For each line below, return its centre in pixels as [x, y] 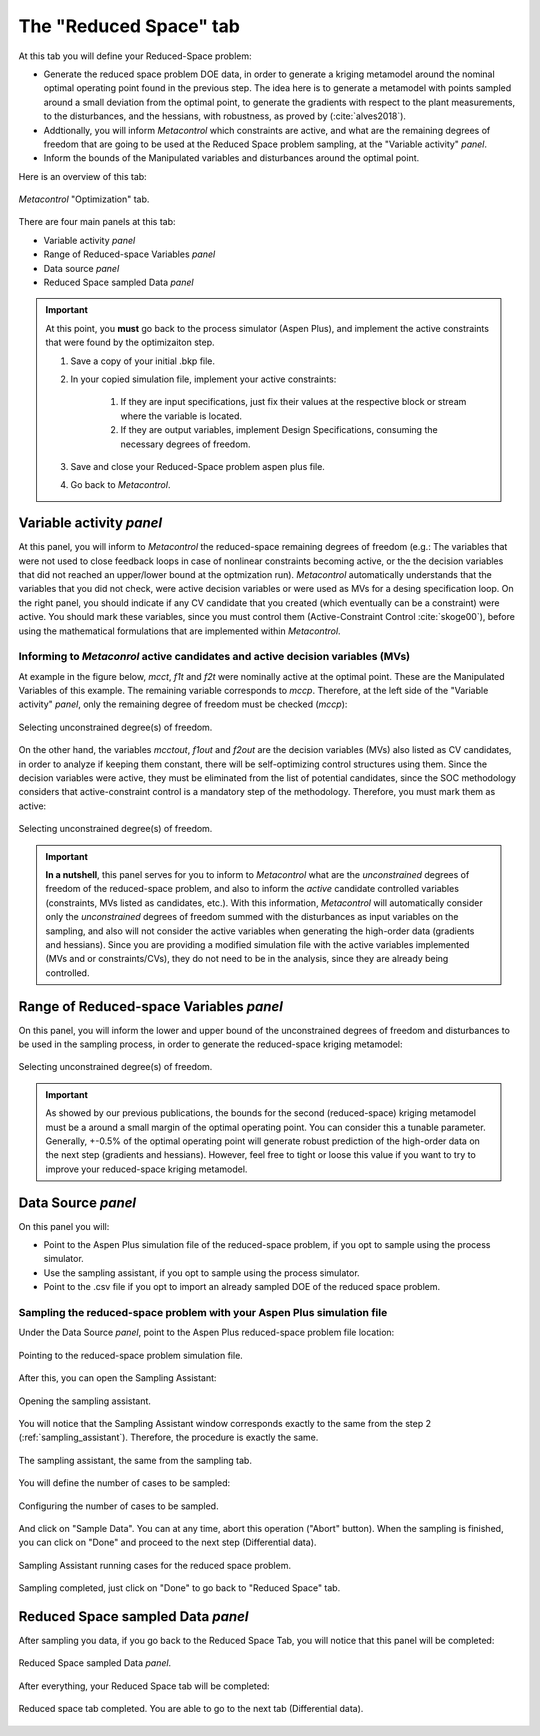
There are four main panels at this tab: [97, 222]
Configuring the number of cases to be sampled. [118, 1506]
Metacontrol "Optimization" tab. [84, 199]
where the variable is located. [181, 416]
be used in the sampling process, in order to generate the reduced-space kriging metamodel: [210, 1044]
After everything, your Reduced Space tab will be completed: [144, 1686]
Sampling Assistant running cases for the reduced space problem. [155, 1565]
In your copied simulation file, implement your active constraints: [203, 379]
